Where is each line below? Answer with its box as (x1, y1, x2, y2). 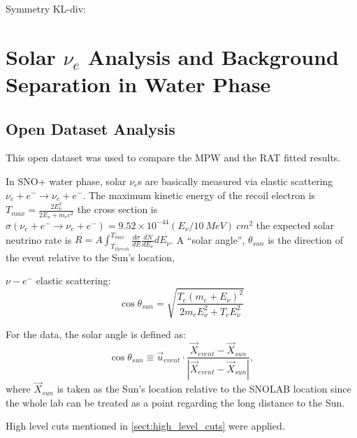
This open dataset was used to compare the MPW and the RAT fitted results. (6, 150, 341, 165)
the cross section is (77, 202, 158, 217)
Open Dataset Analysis (6, 117, 175, 139)
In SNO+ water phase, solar (6, 173, 126, 188)
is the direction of (268, 232, 344, 247)
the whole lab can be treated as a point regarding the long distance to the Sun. (6, 395, 345, 409)
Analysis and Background (87, 42, 340, 71)
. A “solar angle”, (170, 232, 245, 247)
